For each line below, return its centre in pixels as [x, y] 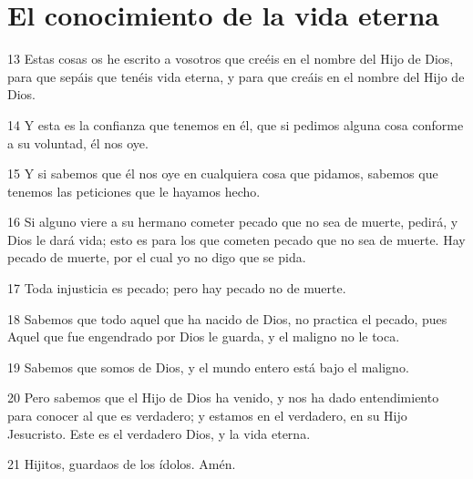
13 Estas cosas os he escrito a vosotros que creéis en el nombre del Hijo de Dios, [231, 59]
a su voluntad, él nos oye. [78, 143]
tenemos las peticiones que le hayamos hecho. [134, 191]
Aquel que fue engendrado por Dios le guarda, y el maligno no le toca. [204, 336]
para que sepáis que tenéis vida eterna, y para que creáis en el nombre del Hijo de [236, 76]
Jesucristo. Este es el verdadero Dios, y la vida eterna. [159, 433]
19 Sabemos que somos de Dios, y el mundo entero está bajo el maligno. [208, 367]
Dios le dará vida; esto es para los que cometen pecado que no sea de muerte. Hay [236, 239]
